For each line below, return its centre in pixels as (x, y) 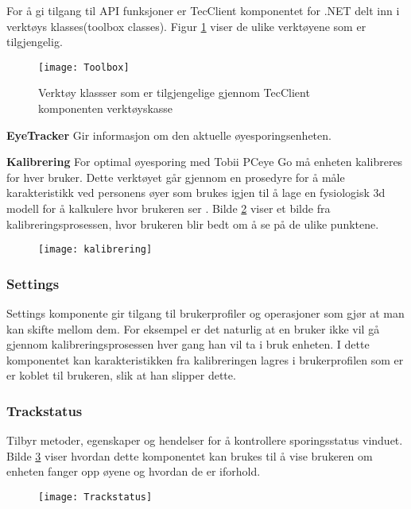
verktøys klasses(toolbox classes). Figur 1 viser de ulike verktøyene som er (186, 26)
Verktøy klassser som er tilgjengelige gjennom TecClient (174, 93)
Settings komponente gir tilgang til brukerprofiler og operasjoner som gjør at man (205, 313)
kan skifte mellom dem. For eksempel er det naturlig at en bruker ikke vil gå (193, 328)
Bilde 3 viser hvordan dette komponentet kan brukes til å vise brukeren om (190, 455)
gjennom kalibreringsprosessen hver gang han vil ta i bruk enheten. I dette (188, 344)
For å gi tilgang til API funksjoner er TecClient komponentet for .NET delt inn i (203, 10)
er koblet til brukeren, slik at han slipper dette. (121, 375)
